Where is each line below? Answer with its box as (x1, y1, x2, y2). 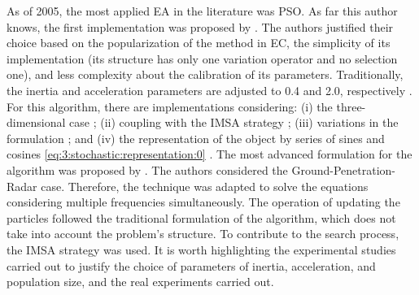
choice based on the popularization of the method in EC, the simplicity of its (7, 34, 391, 51)
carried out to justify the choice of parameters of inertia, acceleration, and (7, 257, 376, 274)
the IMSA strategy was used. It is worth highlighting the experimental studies (7, 241, 396, 258)
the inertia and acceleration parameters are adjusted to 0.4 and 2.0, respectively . (7, 81, 412, 98)
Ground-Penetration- (291, 161, 396, 178)
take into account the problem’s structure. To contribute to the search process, (7, 225, 399, 242)
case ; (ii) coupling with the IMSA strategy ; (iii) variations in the (69, 114, 399, 131)
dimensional (7, 114, 66, 131)
